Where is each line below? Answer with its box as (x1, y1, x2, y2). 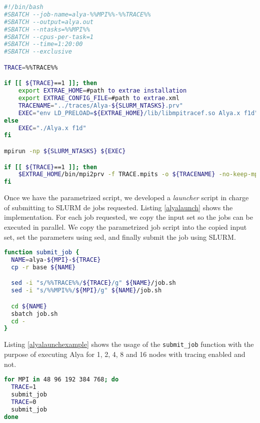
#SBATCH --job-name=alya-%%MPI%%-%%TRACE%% (4, 11, 151, 18)
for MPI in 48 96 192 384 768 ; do (4, 376, 119, 383)
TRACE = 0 (11, 398, 36, 405)
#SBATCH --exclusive (4, 48, 72, 56)
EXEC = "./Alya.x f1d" (18, 124, 86, 132)
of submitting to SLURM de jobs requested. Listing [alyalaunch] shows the (4, 202, 233, 212)
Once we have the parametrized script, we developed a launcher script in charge (4, 192, 249, 203)
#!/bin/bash (4, 4, 43, 11)
